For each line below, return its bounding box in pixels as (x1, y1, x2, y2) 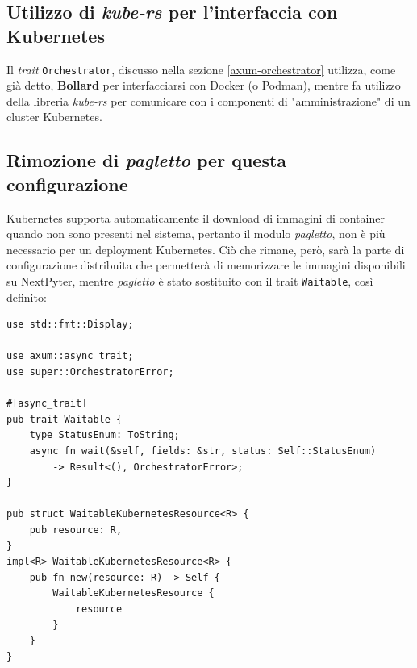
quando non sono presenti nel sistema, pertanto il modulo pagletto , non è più (6, 225, 386, 242)
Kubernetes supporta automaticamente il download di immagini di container (6, 209, 385, 226)
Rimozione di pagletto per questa (6, 148, 287, 173)
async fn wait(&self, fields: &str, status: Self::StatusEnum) (29, 445, 377, 457)
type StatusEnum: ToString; (29, 429, 180, 441)
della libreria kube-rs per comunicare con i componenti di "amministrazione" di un (6, 92, 411, 109)
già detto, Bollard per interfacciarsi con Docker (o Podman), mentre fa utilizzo (6, 77, 401, 94)
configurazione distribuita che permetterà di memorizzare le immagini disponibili (6, 257, 406, 273)
